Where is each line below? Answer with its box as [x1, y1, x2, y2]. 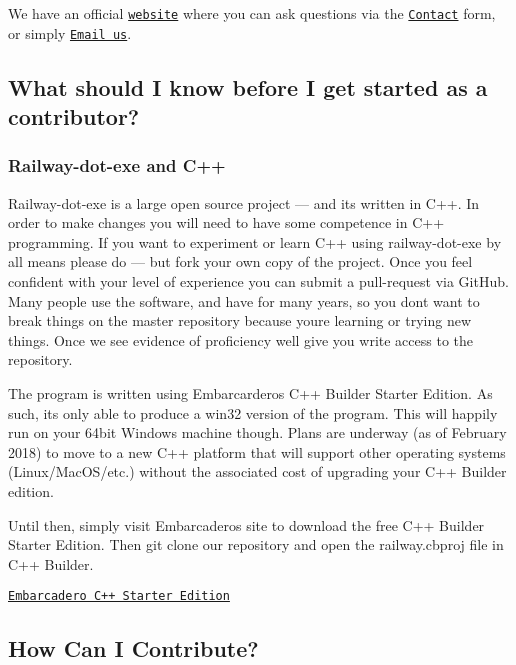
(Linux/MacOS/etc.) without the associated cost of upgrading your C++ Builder [8, 461, 507, 482]
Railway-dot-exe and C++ [8, 153, 226, 178]
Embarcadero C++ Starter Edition [8, 589, 230, 604]
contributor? [8, 101, 140, 132]
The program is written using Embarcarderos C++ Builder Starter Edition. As [8, 383, 493, 404]
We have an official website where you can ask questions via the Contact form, [8, 3, 496, 23]
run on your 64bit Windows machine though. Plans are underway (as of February [8, 422, 507, 443]
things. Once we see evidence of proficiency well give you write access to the [8, 329, 474, 350]
